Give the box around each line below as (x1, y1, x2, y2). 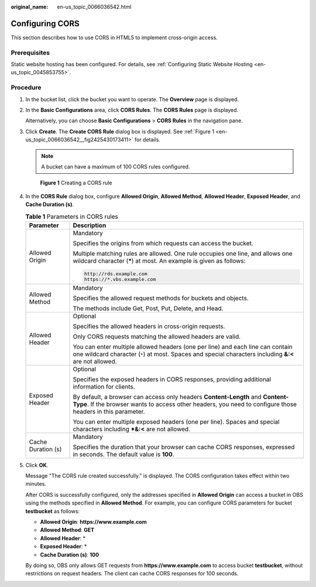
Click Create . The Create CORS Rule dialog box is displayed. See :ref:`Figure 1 (25, 128, 215, 135)
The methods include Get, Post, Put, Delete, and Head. (73, 304, 224, 313)
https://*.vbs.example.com (84, 276, 156, 282)
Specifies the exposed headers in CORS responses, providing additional (73, 375, 272, 383)
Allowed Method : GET (40, 527, 95, 534)
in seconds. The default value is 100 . (73, 450, 175, 458)
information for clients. (73, 382, 136, 390)
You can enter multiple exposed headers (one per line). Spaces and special (73, 417, 280, 425)
